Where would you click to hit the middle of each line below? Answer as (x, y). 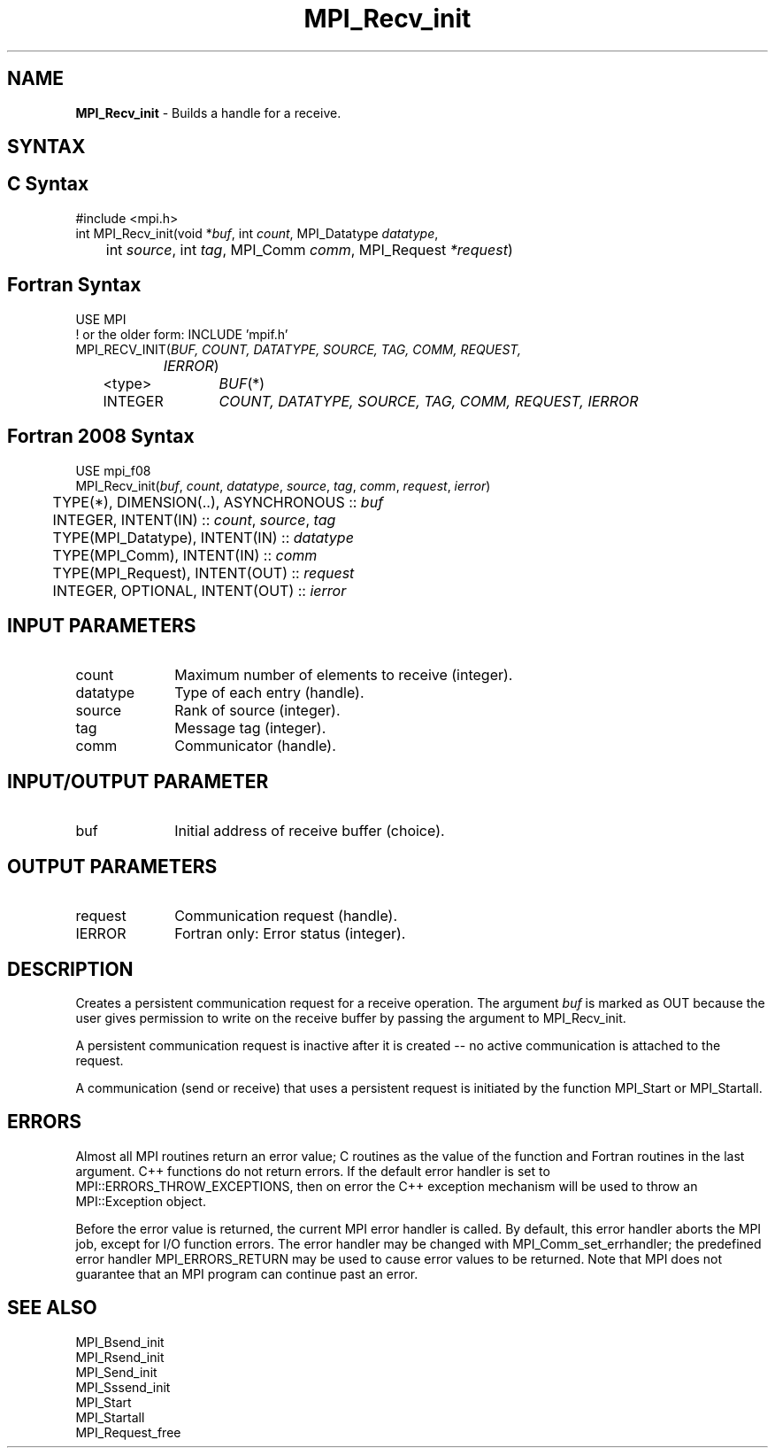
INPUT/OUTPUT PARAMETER (138, 781)
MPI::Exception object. (141, 1201)
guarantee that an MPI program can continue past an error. (247, 1273)
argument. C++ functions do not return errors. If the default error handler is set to (313, 1171)
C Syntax (48, 184)
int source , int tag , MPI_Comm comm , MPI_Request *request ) (309, 249)
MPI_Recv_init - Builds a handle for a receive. (208, 112)
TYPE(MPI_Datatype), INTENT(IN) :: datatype (203, 537)
